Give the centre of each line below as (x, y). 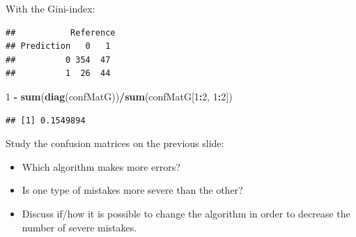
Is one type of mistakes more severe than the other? (132, 190)
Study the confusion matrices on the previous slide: (115, 143)
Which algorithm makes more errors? (101, 166)
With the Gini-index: (51, 8)
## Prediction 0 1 (58, 46)
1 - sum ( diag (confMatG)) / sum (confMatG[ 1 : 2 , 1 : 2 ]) (119, 96)
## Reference (61, 32)
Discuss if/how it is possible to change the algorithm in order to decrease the (186, 213)
